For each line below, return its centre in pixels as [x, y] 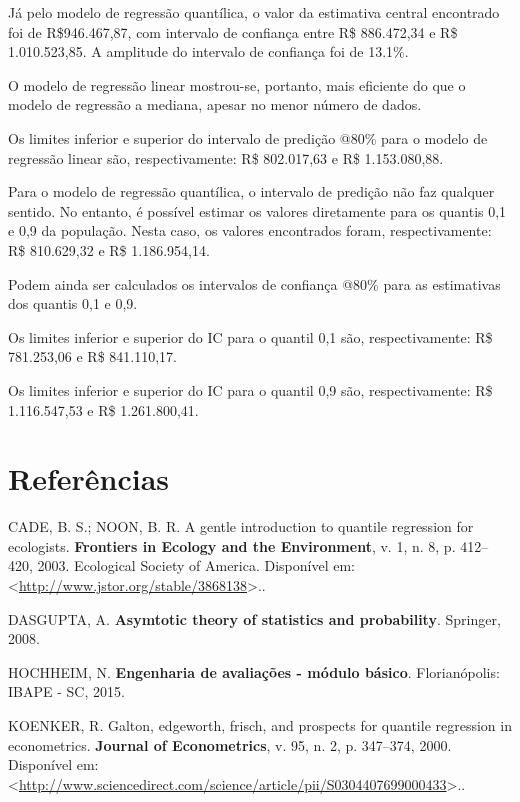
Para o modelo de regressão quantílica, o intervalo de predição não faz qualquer [251, 191]
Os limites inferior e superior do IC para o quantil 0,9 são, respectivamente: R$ [250, 389]
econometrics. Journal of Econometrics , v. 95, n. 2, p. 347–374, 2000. [230, 744]
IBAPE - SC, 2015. [66, 691]
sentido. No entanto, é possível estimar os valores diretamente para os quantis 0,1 [257, 210]
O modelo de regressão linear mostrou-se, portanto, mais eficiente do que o [237, 84]
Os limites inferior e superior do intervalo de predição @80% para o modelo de [248, 137]
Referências [89, 478]
